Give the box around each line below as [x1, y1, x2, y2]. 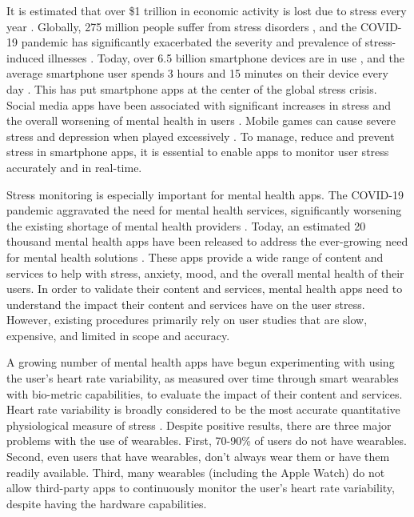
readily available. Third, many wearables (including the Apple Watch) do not [6, 463, 385, 480]
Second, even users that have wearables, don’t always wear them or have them [6, 448, 390, 465]
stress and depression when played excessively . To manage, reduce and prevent [6, 127, 395, 144]
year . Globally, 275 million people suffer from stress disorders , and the [6, 18, 357, 34]
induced [6, 49, 45, 66]
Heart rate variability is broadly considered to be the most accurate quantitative [6, 401, 400, 418]
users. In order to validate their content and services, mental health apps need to [6, 280, 403, 297]
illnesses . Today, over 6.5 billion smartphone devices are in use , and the [48, 49, 404, 66]
